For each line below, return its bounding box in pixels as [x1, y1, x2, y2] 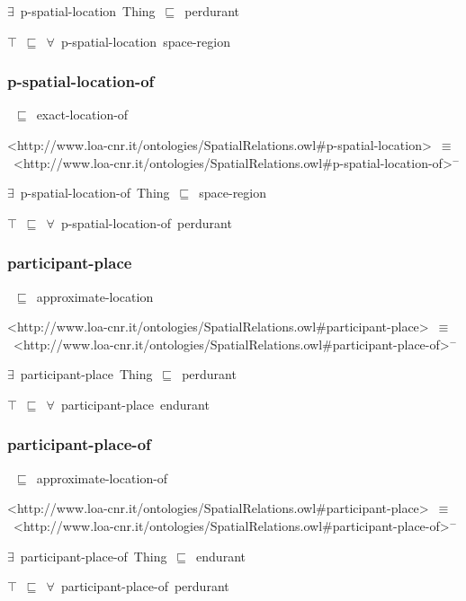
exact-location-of [36, 105, 129, 124]
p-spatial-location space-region [60, 31, 230, 50]
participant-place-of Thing [20, 546, 167, 565]
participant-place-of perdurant [60, 577, 229, 596]
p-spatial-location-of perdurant [60, 213, 232, 232]
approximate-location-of [36, 468, 168, 487]
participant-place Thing [20, 365, 153, 384]
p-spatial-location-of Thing [20, 183, 170, 202]
